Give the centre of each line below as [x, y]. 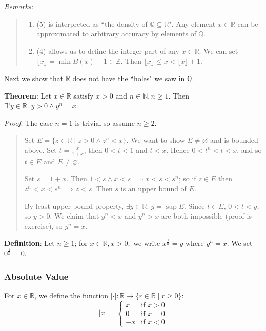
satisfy [84, 95]
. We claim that [75, 216]
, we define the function [71, 295]
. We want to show [156, 140]
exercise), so [43, 226]
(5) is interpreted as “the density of [92, 23]
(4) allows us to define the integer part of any [108, 51]
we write [147, 243]
